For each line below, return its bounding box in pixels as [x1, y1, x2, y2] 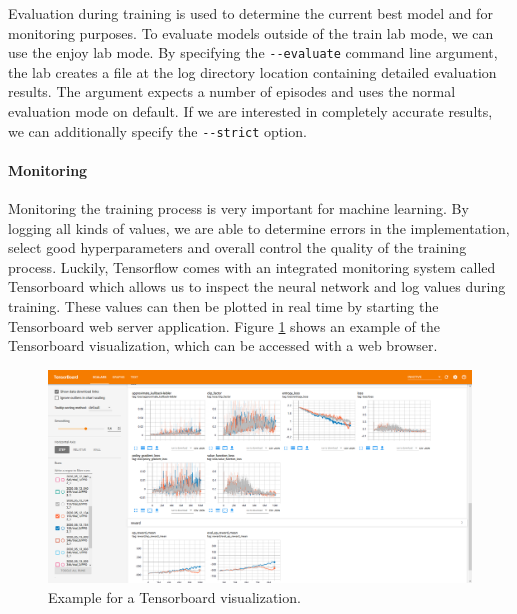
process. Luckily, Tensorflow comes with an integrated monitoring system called [8, 256, 496, 277]
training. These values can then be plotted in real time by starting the [8, 296, 439, 317]
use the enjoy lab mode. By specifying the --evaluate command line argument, [8, 42, 498, 63]
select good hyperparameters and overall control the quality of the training [8, 237, 467, 258]
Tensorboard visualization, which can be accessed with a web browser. [8, 335, 438, 356]
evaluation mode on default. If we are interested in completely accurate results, [8, 101, 493, 122]
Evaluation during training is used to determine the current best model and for [8, 3, 493, 23]
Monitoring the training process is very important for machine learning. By [8, 198, 469, 219]
